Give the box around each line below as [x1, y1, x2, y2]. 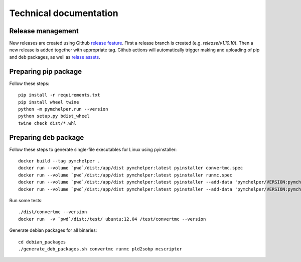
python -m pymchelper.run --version [18, 106, 108, 112]
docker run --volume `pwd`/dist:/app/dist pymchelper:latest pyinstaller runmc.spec [18, 172, 233, 178]
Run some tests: [9, 197, 43, 203]
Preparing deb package [9, 133, 84, 142]
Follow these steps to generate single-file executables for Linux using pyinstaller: [9, 146, 177, 152]
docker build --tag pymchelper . [18, 158, 100, 163]
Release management [9, 27, 79, 35]
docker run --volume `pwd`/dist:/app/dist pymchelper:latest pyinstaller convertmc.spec [18, 165, 243, 171]
